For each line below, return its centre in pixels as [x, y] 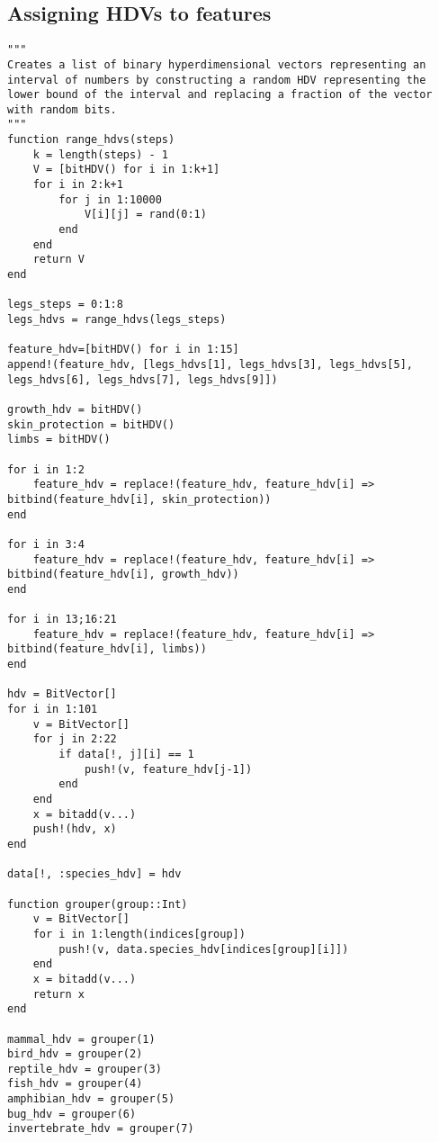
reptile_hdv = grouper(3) [85, 1069]
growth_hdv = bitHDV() [75, 409]
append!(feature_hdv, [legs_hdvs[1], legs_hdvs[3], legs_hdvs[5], [211, 364]
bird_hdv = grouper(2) [75, 1054]
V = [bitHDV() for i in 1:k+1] [126, 170]
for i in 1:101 [53, 710]
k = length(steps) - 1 [100, 154]
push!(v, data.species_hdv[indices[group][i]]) [204, 949]
